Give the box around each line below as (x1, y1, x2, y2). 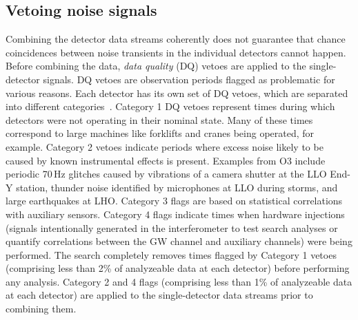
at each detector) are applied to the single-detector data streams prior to (6, 288, 313, 302)
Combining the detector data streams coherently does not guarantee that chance (6, 32, 346, 46)
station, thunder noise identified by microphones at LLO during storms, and (16, 180, 338, 194)
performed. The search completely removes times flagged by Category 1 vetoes (6, 247, 337, 262)
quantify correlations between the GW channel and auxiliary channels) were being (6, 234, 352, 248)
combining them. (6, 301, 77, 316)
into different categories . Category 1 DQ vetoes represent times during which (6, 99, 335, 114)
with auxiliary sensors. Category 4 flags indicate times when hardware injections (6, 206, 345, 221)
